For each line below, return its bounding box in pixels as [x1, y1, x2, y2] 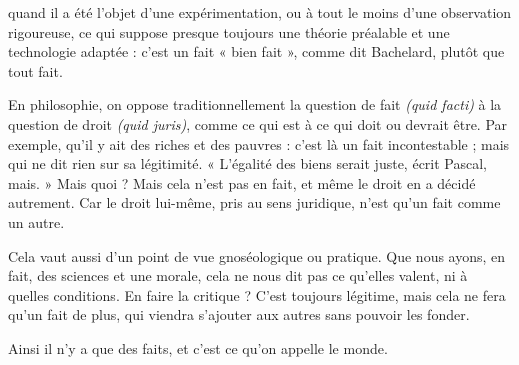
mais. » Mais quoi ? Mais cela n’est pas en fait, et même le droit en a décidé [8, 172, 476, 193]
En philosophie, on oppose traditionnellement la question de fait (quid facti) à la [8, 94, 502, 115]
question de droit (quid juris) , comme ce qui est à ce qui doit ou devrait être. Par [8, 113, 508, 134]
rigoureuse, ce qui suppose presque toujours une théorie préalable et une [8, 21, 450, 42]
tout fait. [8, 60, 63, 81]
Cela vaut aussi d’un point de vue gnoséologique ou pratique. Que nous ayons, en [8, 245, 506, 266]
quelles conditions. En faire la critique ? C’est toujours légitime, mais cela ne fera [8, 284, 506, 305]
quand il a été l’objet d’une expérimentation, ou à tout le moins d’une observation [8, 2, 512, 22]
